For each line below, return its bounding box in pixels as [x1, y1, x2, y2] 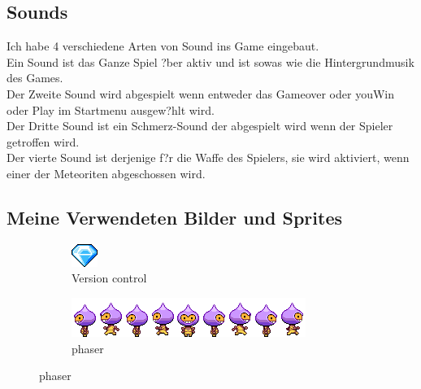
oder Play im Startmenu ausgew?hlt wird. [7, 101, 215, 118]
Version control [72, 269, 147, 286]
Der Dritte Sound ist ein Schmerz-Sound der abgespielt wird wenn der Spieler [7, 117, 393, 134]
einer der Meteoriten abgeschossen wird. [7, 164, 206, 181]
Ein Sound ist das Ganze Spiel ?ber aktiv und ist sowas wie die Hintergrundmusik [7, 53, 414, 70]
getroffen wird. [7, 133, 80, 150]
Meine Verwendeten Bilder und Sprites [7, 204, 342, 229]
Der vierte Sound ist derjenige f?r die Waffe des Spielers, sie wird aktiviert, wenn [7, 149, 410, 166]
